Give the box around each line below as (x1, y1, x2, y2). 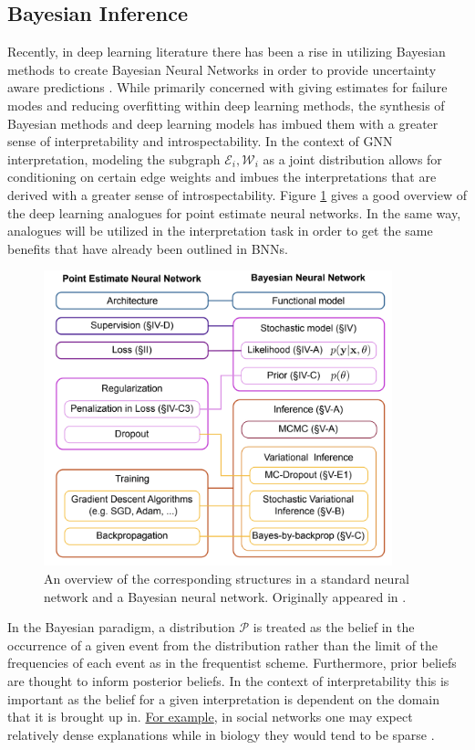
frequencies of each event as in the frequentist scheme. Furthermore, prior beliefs (7, 653, 457, 672)
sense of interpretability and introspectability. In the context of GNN (7, 132, 393, 151)
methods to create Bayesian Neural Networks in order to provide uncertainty (7, 59, 437, 79)
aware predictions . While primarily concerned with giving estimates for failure (7, 78, 448, 97)
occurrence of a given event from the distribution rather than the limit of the (7, 635, 439, 654)
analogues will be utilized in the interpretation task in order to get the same (7, 221, 433, 240)
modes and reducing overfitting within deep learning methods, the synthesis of (7, 95, 445, 114)
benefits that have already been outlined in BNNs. (7, 238, 289, 258)
